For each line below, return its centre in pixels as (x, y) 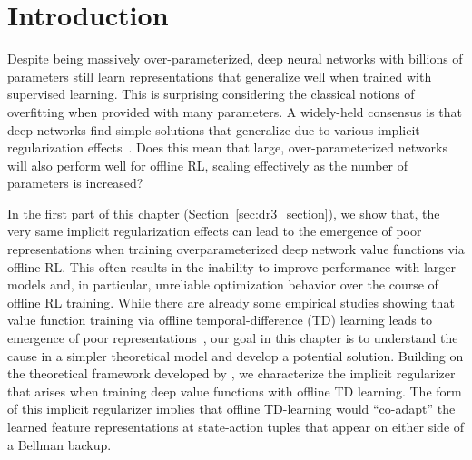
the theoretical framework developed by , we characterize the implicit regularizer (231, 373)
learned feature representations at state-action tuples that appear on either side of (236, 426)
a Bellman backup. (59, 444)
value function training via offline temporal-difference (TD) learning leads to (220, 320)
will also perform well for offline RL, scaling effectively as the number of (207, 165)
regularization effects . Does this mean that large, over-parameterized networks (227, 147)
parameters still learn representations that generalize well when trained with (220, 76)
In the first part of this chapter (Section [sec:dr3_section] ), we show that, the (224, 213)
